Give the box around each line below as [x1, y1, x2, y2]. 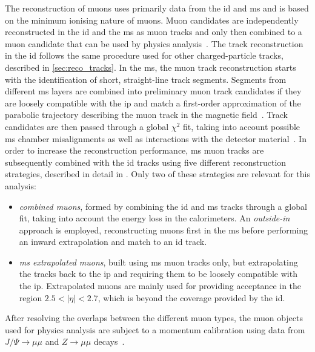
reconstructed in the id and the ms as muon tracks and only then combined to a [5, 25, 302, 38]
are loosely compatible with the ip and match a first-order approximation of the [5, 96, 301, 109]
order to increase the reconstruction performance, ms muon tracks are [5, 144, 264, 157]
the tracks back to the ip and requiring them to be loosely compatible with [19, 267, 297, 280]
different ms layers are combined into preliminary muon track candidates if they [5, 85, 302, 97]
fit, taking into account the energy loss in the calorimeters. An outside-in [19, 212, 290, 224]
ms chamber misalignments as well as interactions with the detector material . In [5, 132, 307, 145]
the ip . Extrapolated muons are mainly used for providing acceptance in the [19, 279, 302, 292]
